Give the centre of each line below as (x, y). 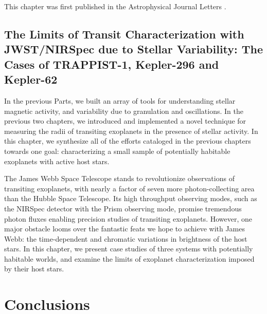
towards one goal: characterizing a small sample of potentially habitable (117, 151)
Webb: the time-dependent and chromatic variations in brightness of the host (126, 238)
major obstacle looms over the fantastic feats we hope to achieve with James (125, 229)
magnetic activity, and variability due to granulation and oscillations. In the (124, 111)
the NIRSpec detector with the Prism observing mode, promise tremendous (123, 208)
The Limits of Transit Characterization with (124, 34)
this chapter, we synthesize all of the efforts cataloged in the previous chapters (128, 141)
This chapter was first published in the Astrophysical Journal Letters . (115, 6)
